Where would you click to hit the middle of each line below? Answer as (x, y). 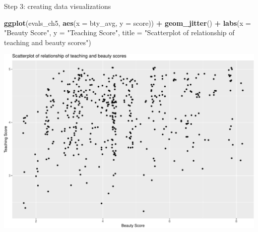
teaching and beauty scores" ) (48, 42)
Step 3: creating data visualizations (58, 6)
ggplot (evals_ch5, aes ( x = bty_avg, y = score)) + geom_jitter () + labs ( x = (128, 23)
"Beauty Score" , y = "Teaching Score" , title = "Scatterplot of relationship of (119, 32)
